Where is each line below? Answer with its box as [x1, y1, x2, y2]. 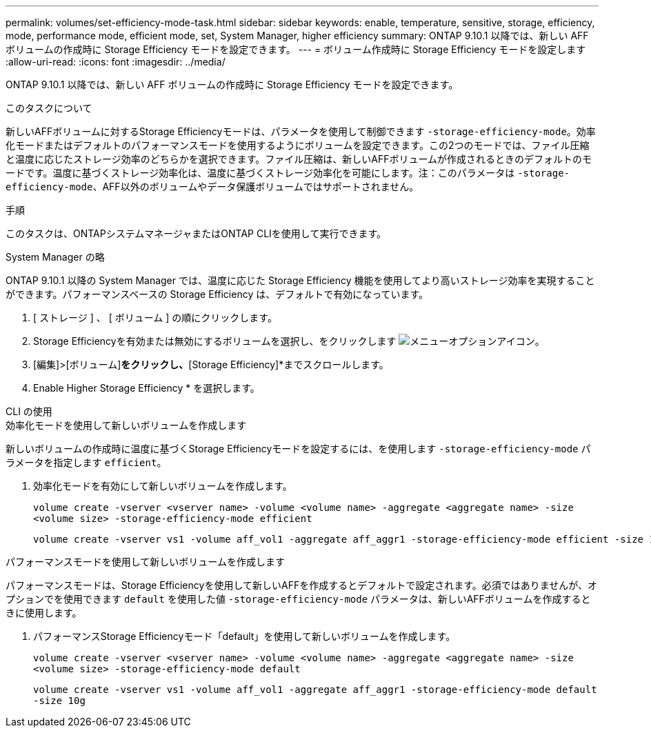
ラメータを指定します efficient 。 [6, 456, 167, 468]
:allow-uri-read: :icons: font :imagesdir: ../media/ [6, 56, 226, 68]
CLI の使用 [6, 405, 52, 417]
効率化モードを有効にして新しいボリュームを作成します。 [33, 480, 292, 492]
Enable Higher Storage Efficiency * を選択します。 [33, 382, 260, 394]
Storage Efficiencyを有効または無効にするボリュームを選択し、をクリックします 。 [33, 335, 545, 347]
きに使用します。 [6, 607, 82, 619]
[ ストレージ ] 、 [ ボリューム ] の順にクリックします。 [33, 312, 277, 323]
